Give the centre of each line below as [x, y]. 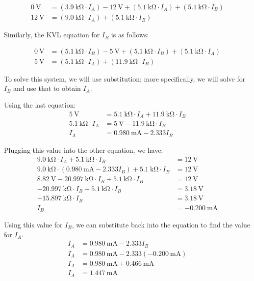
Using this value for [33, 225]
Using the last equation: [40, 104]
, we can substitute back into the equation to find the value [161, 225]
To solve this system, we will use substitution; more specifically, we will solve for [125, 78]
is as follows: [130, 35]
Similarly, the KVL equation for [52, 35]
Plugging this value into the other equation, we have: [84, 150]
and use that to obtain [47, 88]
